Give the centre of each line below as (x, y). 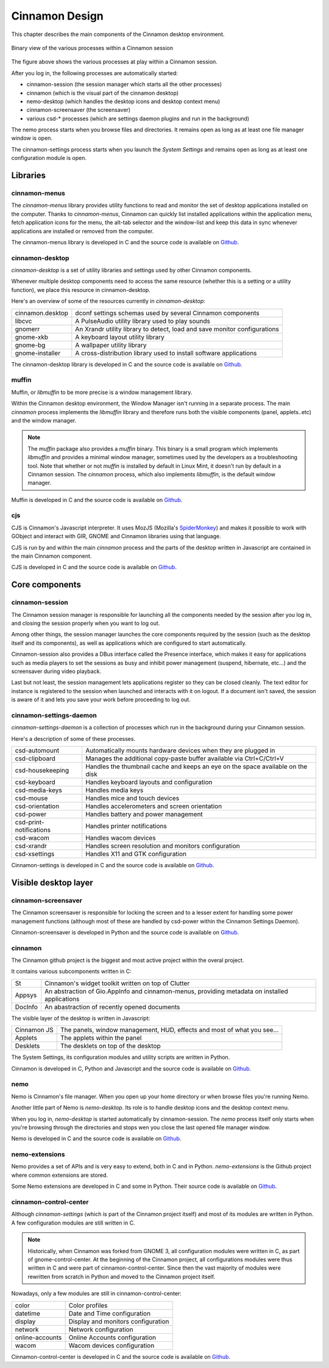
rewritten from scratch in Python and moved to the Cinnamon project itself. (122, 1276)
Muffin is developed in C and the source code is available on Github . (97, 500)
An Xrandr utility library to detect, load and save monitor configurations (177, 329)
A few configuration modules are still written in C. (73, 1223)
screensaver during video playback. (56, 671)
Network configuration (101, 1330)
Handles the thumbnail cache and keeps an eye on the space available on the (196, 766)
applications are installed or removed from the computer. (83, 231)
